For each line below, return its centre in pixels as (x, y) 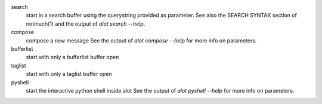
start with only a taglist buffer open (69, 74)
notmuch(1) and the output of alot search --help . (86, 23)
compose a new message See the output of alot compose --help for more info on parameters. (141, 40)
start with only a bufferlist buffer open (72, 57)
